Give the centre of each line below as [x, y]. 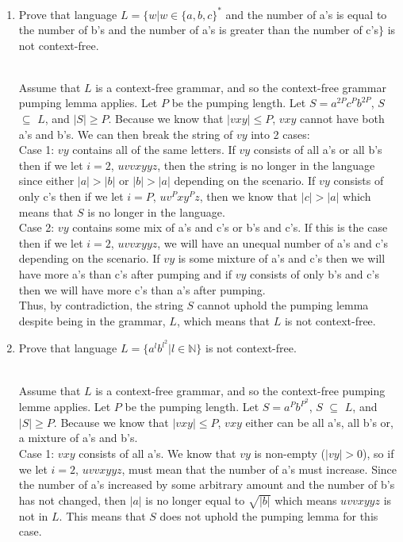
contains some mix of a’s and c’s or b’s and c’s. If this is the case [230, 227]
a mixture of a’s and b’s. [78, 438]
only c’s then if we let [71, 196]
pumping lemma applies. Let [88, 103]
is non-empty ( [290, 454]
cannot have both [342, 119]
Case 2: [36, 227]
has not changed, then [72, 500]
